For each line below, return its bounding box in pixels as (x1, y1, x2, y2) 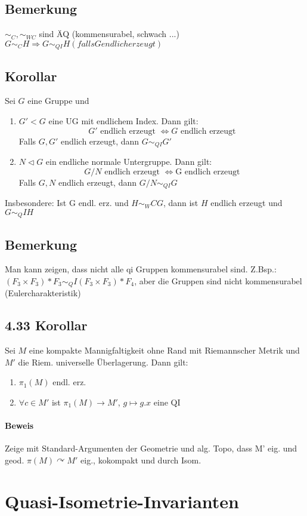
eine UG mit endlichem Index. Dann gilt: (48, 115, 199, 127)
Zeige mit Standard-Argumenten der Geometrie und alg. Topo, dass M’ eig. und (5, 442, 297, 454)
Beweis (5, 419, 34, 432)
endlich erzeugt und (210, 196, 283, 209)
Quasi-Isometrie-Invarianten (5, 489, 239, 513)
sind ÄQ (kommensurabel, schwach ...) (39, 27, 179, 40)
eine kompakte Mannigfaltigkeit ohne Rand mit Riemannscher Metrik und (29, 344, 300, 357)
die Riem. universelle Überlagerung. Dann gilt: (18, 355, 188, 368)
